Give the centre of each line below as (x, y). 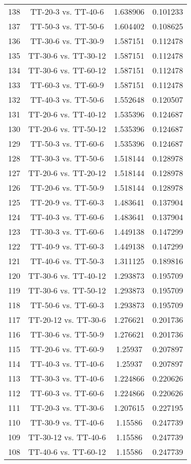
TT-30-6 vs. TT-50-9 (67, 334)
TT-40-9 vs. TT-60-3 (67, 246)
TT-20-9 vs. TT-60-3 (67, 202)
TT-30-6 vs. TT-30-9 (67, 41)
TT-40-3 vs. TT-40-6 (67, 364)
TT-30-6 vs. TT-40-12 (67, 276)
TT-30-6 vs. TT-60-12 (67, 70)
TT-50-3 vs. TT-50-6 (67, 26)
